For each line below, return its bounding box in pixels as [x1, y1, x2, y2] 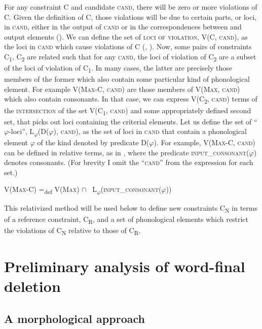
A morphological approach [4, 310, 145, 326]
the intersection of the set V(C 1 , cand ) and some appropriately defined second [4, 105, 251, 117]
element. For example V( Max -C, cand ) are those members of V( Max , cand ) [4, 83, 240, 94]
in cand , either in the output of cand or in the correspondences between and [4, 21, 242, 32]
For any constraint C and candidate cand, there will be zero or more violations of [4, 2, 257, 12]
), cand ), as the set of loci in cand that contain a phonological [53, 126, 247, 137]
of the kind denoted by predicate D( [37, 137, 149, 148]
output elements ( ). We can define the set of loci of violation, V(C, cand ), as [4, 31, 248, 42]
